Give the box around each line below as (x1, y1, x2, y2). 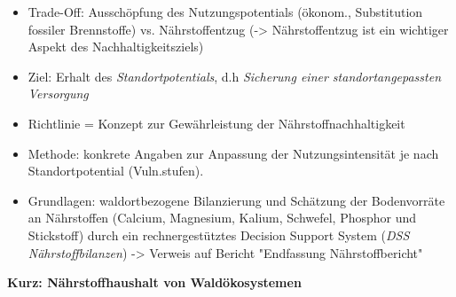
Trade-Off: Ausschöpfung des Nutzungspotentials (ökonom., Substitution (28, 3, 423, 20)
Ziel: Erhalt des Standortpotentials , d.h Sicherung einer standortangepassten (28, 66, 442, 85)
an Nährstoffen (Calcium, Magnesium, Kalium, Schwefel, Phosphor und (28, 208, 417, 227)
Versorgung (28, 84, 89, 103)
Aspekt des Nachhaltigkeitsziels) (28, 37, 204, 56)
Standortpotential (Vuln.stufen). (28, 161, 204, 180)
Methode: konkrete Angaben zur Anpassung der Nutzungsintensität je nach (28, 144, 439, 162)
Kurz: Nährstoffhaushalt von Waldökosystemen (7, 273, 302, 292)
